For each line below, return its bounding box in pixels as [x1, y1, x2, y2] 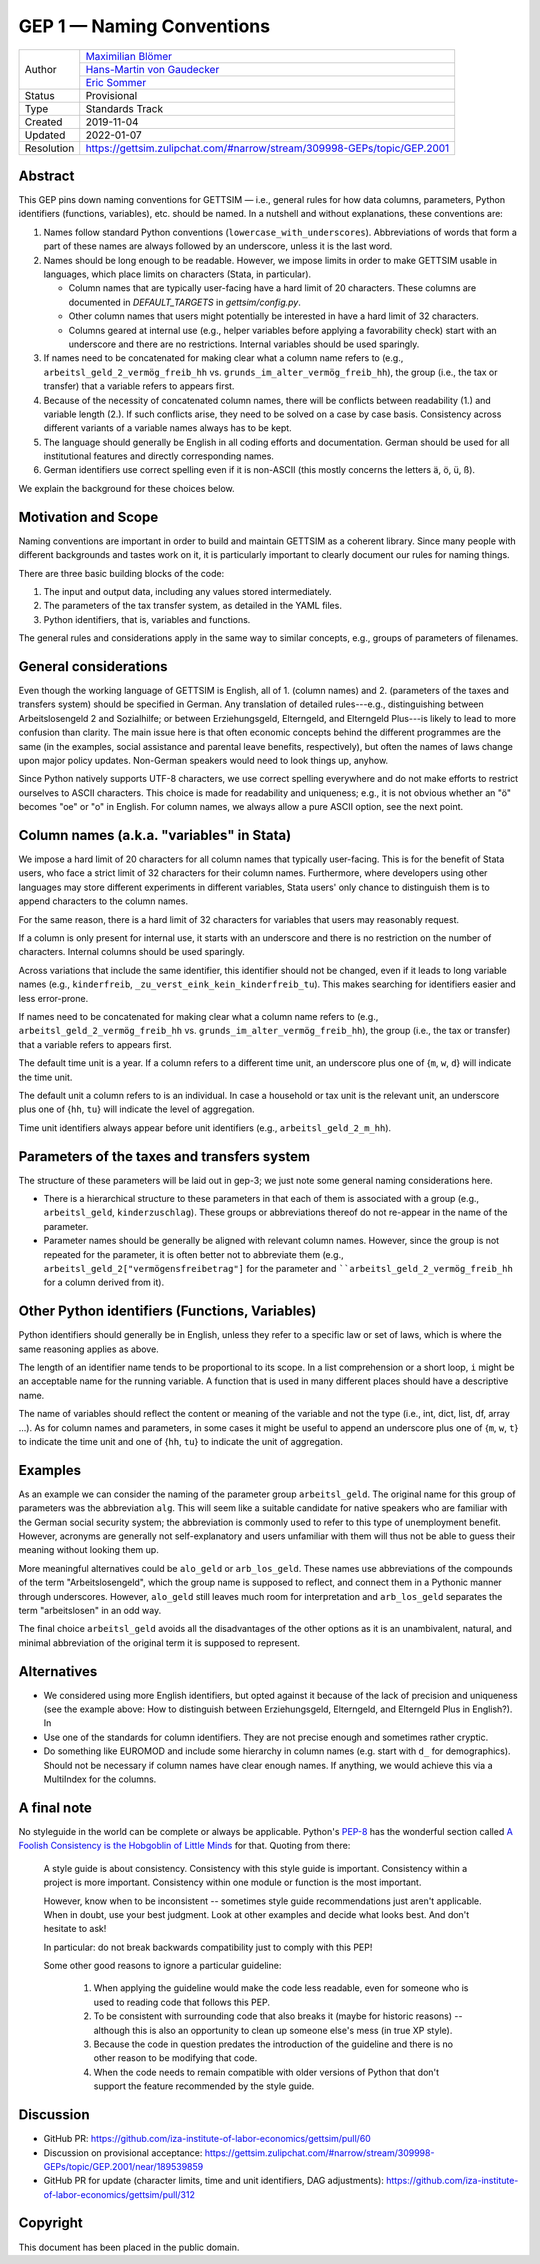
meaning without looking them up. [18, 1544, 159, 1556]
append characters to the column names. [18, 895, 189, 907]
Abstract [18, 167, 75, 184]
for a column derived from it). [43, 1276, 165, 1289]
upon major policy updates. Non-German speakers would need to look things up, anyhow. [18, 754, 389, 766]
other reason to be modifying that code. [93, 2052, 258, 2064]
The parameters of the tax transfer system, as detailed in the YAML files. [43, 600, 342, 612]
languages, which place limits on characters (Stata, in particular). [43, 268, 312, 280]
